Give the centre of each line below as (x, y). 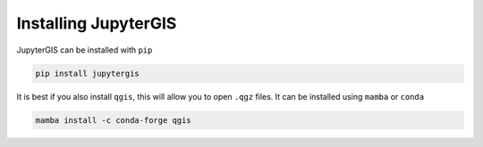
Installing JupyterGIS (97, 23)
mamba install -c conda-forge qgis (113, 120)
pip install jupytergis (88, 73)
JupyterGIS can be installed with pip (85, 50)
